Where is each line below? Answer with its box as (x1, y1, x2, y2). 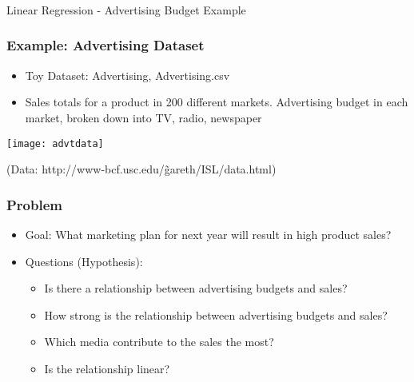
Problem (6, 194, 62, 214)
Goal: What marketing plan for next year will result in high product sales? (25, 225, 392, 242)
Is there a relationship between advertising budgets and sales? (44, 280, 348, 296)
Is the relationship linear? (44, 360, 170, 376)
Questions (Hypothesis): (25, 253, 143, 269)
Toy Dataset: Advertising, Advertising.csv (25, 66, 230, 83)
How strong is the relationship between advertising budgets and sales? (44, 306, 388, 323)
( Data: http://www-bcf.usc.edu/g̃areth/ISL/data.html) (6, 161, 277, 177)
